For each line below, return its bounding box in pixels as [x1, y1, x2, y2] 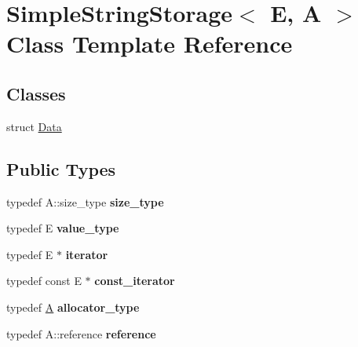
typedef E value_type [6, 220, 119, 236]
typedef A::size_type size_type [6, 193, 164, 210]
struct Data [6, 118, 62, 134]
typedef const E [6, 272, 82, 289]
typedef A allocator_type [6, 298, 140, 315]
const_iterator [94, 272, 175, 289]
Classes [6, 81, 66, 105]
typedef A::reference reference [6, 325, 156, 342]
